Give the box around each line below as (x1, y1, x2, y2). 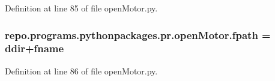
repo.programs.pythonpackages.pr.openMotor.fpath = (5, 27, 271, 42)
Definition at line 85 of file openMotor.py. (5, 2, 158, 14)
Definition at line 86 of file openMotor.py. (5, 64, 158, 77)
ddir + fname (5, 41, 64, 56)
